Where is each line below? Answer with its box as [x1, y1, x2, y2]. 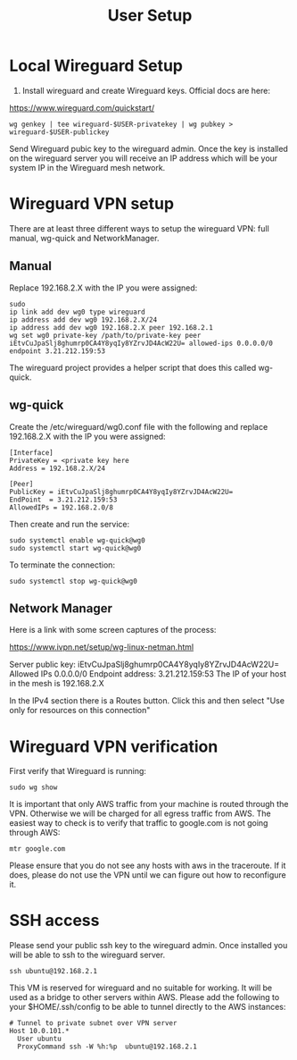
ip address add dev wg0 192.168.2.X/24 [9, 315, 158, 324]
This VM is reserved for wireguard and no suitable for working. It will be [9, 982, 273, 993]
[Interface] [9, 448, 54, 457]
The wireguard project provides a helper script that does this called [9, 362, 257, 373]
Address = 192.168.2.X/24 [9, 464, 105, 473]
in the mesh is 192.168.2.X [9, 678, 104, 689]
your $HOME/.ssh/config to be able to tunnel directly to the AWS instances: [9, 1002, 286, 1013]
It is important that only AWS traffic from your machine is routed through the [9, 799, 289, 810]
